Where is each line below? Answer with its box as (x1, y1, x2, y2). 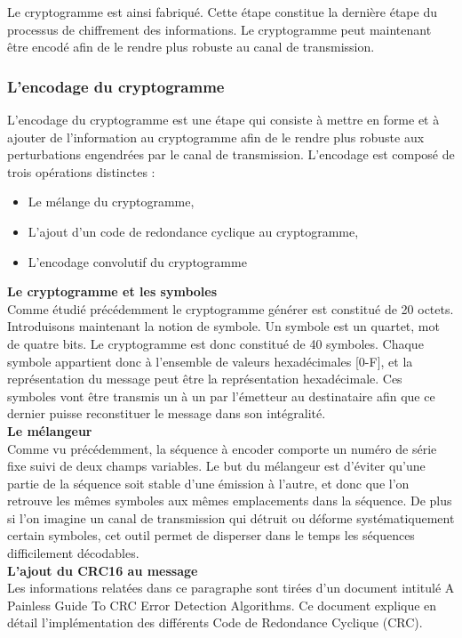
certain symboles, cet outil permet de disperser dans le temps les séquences (7, 526, 415, 545)
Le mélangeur (7, 421, 92, 440)
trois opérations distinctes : (7, 162, 155, 181)
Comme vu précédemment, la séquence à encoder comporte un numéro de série (7, 439, 437, 457)
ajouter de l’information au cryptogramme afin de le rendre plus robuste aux (7, 127, 425, 146)
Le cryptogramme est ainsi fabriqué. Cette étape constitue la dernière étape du (7, 3, 437, 20)
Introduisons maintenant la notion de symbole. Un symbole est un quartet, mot (7, 317, 440, 335)
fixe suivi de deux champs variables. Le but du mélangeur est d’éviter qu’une (7, 456, 426, 475)
